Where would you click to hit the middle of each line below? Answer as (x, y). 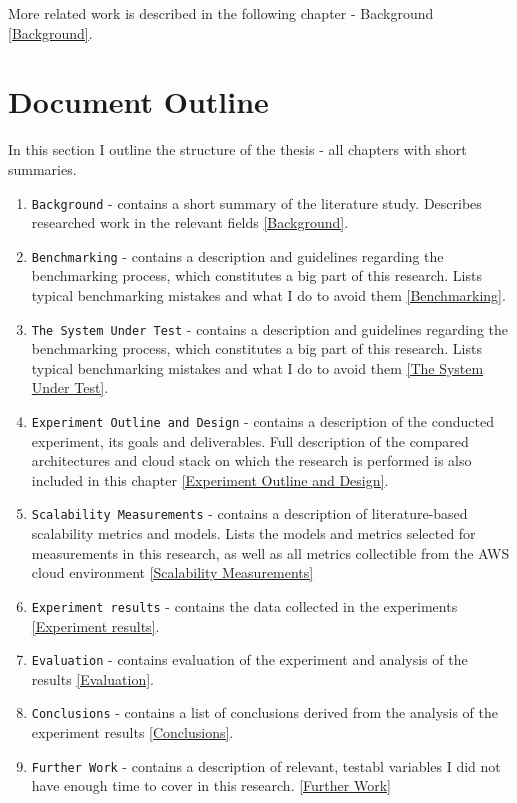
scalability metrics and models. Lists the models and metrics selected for (253, 533)
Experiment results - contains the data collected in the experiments (244, 605)
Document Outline (138, 101)
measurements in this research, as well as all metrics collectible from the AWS (270, 552)
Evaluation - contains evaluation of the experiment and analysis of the (249, 659)
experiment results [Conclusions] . (132, 732)
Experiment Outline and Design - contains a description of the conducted (262, 421)
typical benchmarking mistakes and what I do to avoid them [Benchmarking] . (268, 295)
